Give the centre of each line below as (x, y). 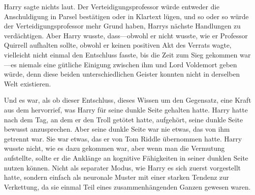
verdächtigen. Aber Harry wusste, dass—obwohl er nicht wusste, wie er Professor (126, 35)
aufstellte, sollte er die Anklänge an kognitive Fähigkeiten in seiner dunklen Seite (126, 157)
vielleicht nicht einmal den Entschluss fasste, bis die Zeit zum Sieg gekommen (121, 54)
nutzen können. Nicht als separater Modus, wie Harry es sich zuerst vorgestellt (123, 167)
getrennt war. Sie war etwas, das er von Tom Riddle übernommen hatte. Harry (123, 138)
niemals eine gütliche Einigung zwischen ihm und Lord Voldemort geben (128, 64)
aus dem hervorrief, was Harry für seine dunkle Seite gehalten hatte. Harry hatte (126, 109)
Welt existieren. (28, 83)
